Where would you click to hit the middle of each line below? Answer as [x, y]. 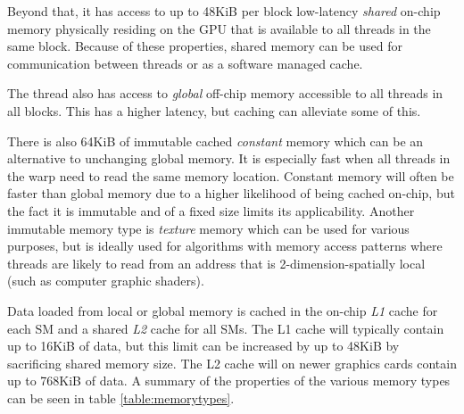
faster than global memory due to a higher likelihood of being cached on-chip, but [231, 193]
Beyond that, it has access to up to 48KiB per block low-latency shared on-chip [224, 11]
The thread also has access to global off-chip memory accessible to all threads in [225, 93]
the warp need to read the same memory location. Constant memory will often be [231, 175]
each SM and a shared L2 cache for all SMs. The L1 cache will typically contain [226, 328]
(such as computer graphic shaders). [106, 281]
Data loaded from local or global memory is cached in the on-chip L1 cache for [223, 310]
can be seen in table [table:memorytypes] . [121, 397]
